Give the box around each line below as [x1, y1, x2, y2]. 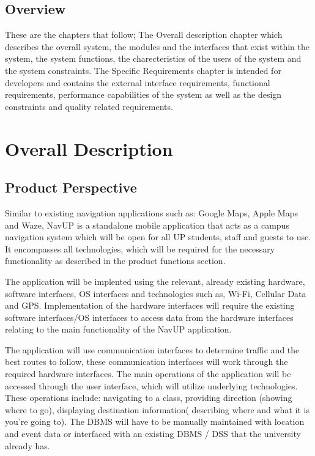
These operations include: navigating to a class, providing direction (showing [5, 391, 292, 404]
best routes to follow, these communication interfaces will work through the [5, 355, 288, 368]
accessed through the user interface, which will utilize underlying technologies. [5, 379, 298, 392]
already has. [5, 439, 50, 452]
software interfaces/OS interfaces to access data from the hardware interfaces [5, 311, 294, 323]
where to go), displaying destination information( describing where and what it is [5, 403, 309, 416]
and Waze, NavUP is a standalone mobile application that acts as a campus [5, 218, 289, 231]
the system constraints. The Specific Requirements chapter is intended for [5, 64, 281, 76]
